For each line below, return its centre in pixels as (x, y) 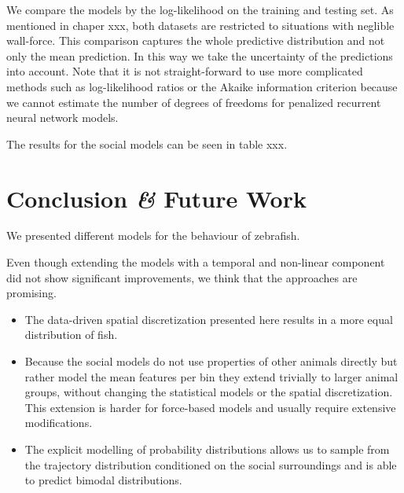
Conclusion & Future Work (156, 198)
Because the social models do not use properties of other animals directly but (211, 361)
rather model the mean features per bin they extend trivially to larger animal (211, 376)
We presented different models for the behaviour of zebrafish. (153, 235)
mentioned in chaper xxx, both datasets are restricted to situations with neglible (200, 25)
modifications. (59, 423)
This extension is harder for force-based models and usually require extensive (210, 407)
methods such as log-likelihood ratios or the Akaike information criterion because (202, 86)
